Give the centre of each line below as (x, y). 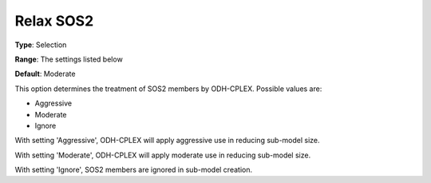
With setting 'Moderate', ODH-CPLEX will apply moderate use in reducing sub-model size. (163, 155)
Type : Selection (41, 45)
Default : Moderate (45, 74)
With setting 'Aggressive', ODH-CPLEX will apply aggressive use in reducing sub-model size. (167, 141)
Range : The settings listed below (69, 59)
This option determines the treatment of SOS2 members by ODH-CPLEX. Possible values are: (168, 89)
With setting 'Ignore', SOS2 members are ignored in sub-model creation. (134, 170)
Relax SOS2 (54, 21)
